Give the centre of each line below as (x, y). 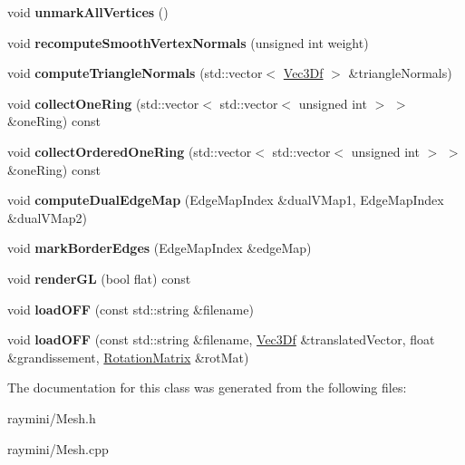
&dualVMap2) (47, 217)
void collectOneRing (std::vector (103, 103)
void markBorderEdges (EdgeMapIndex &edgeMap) (160, 248)
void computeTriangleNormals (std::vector (135, 73)
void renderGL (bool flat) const (99, 278)
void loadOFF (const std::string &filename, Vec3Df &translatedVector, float (221, 339)
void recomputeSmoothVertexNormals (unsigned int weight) (188, 42)
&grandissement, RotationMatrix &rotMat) (128, 357)
